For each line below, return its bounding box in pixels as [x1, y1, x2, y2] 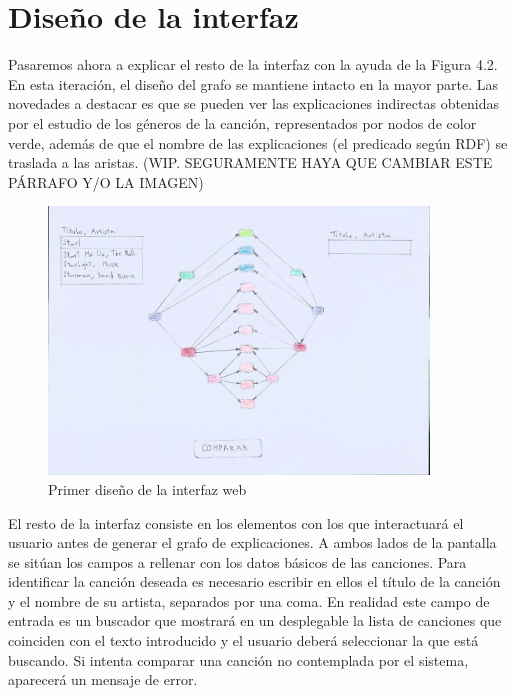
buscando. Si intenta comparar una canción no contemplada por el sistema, [8, 649, 469, 670]
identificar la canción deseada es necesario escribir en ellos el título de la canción [8, 571, 501, 592]
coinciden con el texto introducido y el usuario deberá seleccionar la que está [8, 630, 479, 651]
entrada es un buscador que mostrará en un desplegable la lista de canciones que [8, 610, 502, 631]
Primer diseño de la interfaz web [48, 478, 247, 499]
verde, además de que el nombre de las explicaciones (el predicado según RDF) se [8, 132, 508, 153]
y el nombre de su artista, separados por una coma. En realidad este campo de [8, 590, 490, 611]
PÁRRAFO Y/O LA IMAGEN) [8, 171, 204, 192]
